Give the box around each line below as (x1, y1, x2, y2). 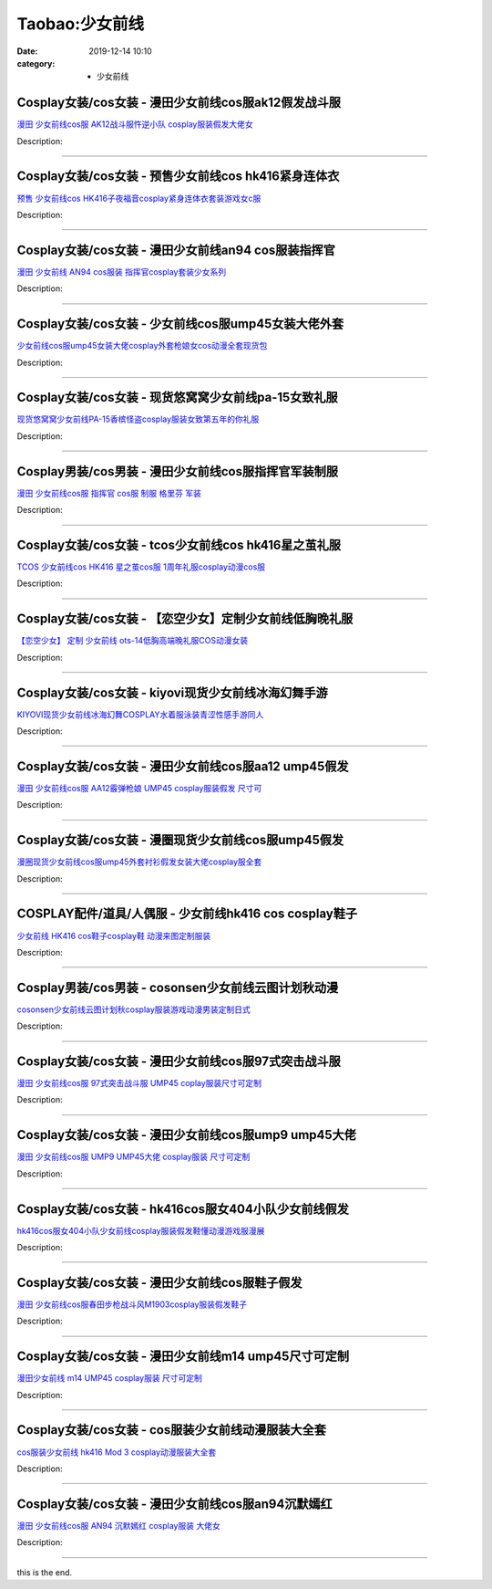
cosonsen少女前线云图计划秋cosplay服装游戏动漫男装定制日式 (16, 1004, 251, 1015)
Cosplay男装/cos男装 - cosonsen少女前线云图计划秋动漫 (16, 979, 339, 995)
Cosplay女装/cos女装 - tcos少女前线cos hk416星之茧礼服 (16, 537, 342, 552)
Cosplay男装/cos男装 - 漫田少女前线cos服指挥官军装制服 (16, 464, 339, 479)
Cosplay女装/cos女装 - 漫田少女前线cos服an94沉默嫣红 (16, 1496, 333, 1511)
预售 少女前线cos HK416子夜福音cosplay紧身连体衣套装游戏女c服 (16, 193, 261, 204)
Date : (16, 46, 38, 57)
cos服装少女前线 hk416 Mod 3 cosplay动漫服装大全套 (16, 1447, 217, 1458)
